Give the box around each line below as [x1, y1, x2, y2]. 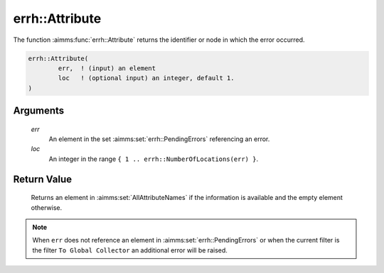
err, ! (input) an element [58, 64, 156, 72]
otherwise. [31, 203, 63, 212]
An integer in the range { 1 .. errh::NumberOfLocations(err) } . [48, 155, 259, 163]
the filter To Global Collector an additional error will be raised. [32, 245, 228, 255]
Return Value [13, 173, 73, 185]
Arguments [13, 105, 65, 117]
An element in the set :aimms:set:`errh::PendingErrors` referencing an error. [48, 135, 270, 143]
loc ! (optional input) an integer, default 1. [58, 74, 235, 82]
